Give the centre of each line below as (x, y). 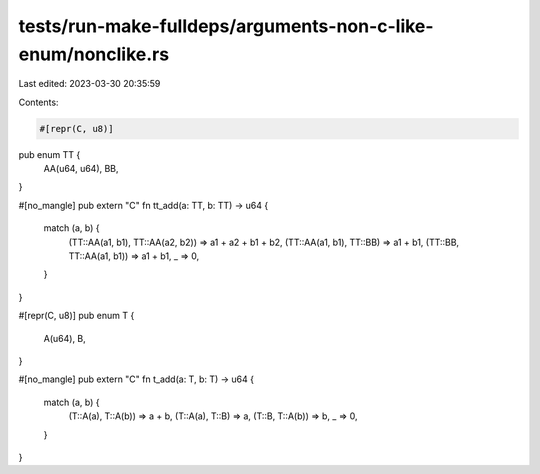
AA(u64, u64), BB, (81, 169)
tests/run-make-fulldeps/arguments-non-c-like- (226, 26)
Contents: (38, 102)
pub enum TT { (49, 154)
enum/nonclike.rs (94, 54)
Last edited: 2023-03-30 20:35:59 (89, 84)
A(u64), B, (65, 338)
